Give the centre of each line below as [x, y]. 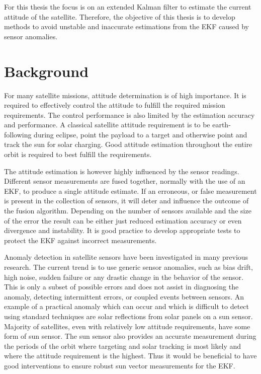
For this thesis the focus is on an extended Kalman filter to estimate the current [128, 7]
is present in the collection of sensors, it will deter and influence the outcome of [126, 201]
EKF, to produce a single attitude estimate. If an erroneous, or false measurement [130, 191]
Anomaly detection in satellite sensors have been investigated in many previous [126, 257]
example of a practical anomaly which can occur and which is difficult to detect [127, 306]
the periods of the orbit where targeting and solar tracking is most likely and [123, 346]
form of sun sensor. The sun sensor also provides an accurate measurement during [130, 336]
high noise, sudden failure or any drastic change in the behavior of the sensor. [124, 277]
